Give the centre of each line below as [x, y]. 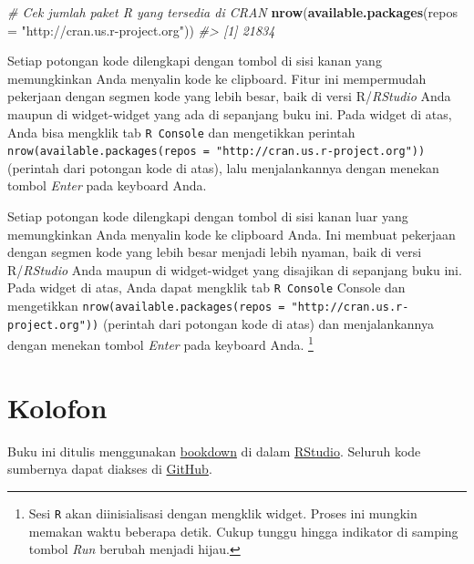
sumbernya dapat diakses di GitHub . [110, 469]
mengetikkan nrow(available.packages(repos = [146, 306]
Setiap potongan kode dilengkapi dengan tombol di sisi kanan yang [195, 61]
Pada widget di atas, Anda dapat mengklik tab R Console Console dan [206, 287]
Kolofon [57, 407]
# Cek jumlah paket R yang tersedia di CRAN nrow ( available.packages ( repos [232, 12]
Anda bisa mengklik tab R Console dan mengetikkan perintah [181, 132]
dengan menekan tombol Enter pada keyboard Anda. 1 [160, 344]
